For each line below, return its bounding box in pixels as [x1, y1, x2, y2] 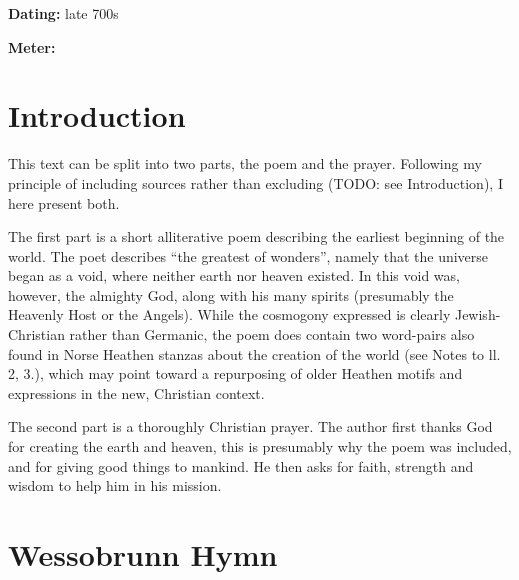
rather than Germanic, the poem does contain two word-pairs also [69, 324, 475, 345]
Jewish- [454, 304, 501, 325]
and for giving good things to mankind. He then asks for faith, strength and [8, 455, 474, 476]
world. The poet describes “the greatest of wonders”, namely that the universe [8, 245, 489, 266]
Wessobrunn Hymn [8, 534, 278, 574]
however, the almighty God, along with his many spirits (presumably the [8, 284, 454, 305]
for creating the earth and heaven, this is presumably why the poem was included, [8, 436, 512, 457]
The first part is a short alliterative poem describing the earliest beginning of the [8, 226, 505, 247]
